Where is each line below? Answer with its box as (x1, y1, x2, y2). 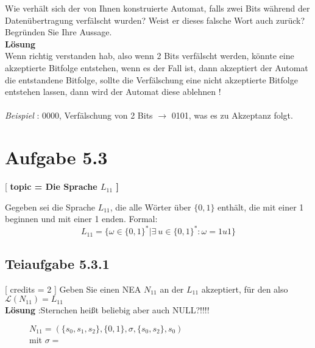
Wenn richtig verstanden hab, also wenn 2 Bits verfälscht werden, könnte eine (5, 49, 294, 62)
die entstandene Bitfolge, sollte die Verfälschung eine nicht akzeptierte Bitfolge (5, 73, 298, 86)
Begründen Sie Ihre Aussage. (5, 26, 112, 38)
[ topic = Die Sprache (5, 180, 97, 193)
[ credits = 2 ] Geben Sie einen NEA (5, 282, 141, 295)
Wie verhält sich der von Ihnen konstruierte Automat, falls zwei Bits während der (5, 2, 310, 14)
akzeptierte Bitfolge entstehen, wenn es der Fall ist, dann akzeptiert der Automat (5, 61, 308, 74)
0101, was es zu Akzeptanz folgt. (171, 109, 293, 122)
